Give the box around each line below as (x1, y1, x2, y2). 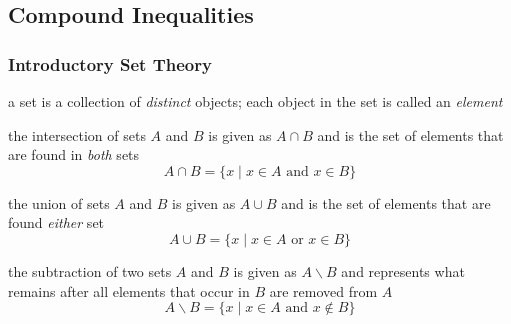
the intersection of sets (8, 124, 146, 145)
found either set (8, 212, 105, 233)
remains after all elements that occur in (8, 280, 250, 301)
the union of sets (8, 192, 110, 213)
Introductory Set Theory (8, 51, 212, 76)
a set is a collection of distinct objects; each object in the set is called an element (8, 91, 503, 111)
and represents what (341, 260, 465, 281)
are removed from (269, 280, 378, 301)
